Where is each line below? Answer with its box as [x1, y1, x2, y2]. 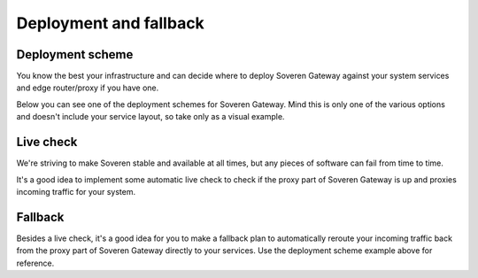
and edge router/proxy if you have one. [16, 82, 159, 93]
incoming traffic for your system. [16, 186, 136, 197]
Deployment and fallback [16, 13, 205, 33]
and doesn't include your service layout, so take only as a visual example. [16, 112, 285, 122]
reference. [16, 258, 55, 268]
